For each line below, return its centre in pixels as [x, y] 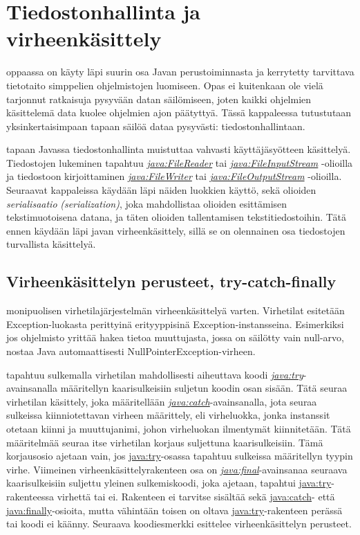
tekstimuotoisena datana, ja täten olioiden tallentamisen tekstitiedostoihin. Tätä [177, 217]
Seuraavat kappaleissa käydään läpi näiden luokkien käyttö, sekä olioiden [161, 190]
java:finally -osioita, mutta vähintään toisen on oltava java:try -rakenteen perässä [174, 510]
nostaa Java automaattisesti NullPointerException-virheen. [131, 351]
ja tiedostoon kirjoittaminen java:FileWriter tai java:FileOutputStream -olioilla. [174, 176]
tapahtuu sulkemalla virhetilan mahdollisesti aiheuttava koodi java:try [155, 374]
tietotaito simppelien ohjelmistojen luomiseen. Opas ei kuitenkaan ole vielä [165, 85]
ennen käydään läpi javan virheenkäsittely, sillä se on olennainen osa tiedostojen [176, 230]
